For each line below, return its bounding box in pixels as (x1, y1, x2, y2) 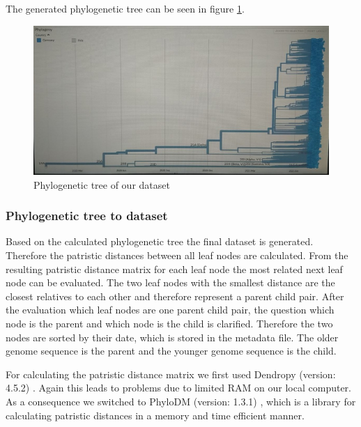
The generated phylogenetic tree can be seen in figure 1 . (6, 1, 245, 15)
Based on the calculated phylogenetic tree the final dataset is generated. (6, 234, 314, 249)
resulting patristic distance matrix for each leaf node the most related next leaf (6, 261, 343, 276)
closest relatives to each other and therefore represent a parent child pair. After (6, 288, 344, 303)
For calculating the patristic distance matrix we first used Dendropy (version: (6, 366, 336, 381)
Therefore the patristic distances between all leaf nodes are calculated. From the (6, 248, 348, 263)
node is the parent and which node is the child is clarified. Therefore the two (6, 316, 333, 331)
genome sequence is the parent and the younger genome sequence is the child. (6, 343, 337, 358)
